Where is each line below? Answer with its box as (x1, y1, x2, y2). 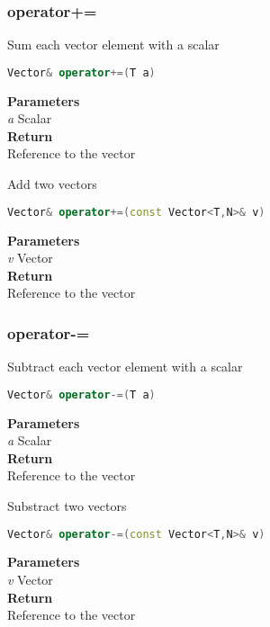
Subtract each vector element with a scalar (7, 357, 243, 376)
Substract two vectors (7, 496, 127, 515)
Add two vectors (7, 175, 97, 193)
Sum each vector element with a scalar (7, 35, 220, 54)
